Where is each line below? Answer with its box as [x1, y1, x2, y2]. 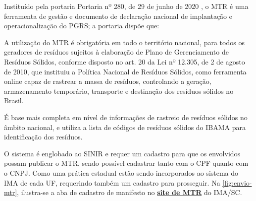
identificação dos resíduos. [4, 132, 83, 142]
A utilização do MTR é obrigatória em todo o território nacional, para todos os [4, 37, 245, 47]
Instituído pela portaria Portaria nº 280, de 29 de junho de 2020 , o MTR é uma [4, 1, 249, 11]
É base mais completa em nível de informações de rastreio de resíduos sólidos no [4, 112, 248, 122]
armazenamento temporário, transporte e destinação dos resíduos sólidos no [4, 85, 234, 96]
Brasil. [4, 95, 24, 106]
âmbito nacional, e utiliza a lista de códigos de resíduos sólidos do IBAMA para [4, 122, 246, 132]
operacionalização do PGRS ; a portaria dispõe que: [4, 20, 159, 31]
